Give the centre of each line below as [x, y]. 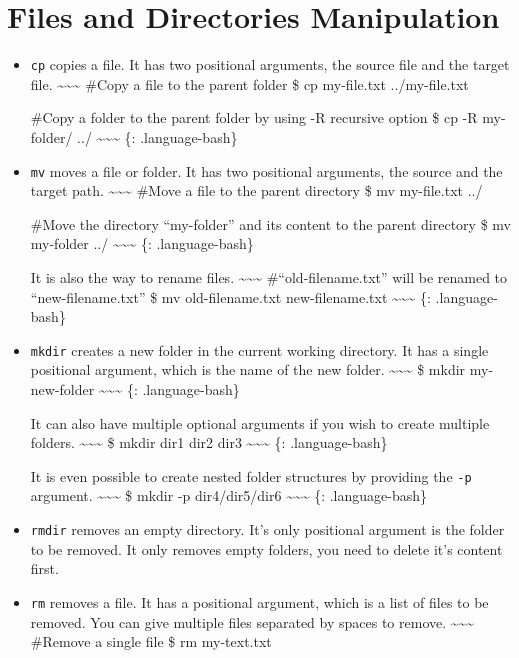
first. [44, 568]
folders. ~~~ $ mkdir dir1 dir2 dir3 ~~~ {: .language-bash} [209, 442]
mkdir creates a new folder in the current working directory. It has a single [259, 349]
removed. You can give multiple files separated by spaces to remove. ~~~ [252, 621]
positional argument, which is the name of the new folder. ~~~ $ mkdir [248, 369]
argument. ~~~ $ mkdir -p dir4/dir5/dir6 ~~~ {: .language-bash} [229, 495]
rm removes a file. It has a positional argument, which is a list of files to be [259, 601]
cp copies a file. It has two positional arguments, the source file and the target [270, 64]
